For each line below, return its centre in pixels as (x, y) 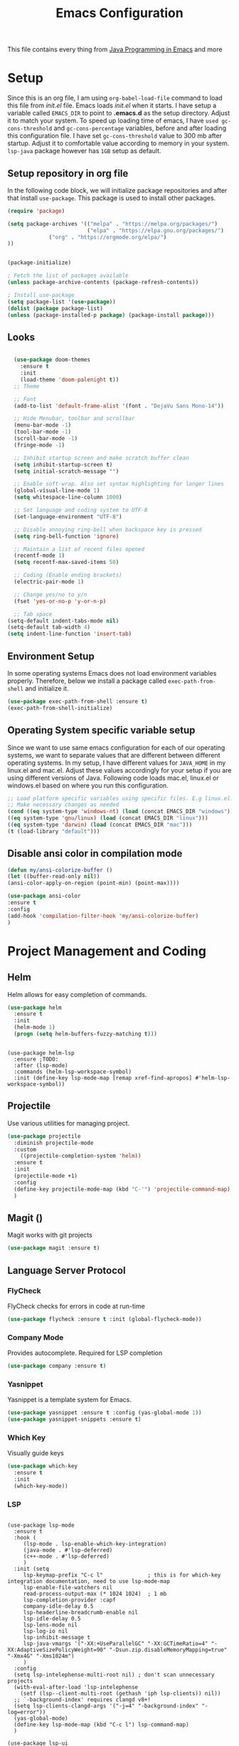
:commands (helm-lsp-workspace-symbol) (73, 1072)
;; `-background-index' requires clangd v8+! (83, 1700)
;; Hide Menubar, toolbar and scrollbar (74, 419)
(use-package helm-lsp (41, 1053)
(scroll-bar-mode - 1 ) (46, 439)
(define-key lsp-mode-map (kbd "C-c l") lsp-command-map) (102, 1725)
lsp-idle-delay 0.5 (52, 1619)
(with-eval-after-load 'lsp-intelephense (76, 1688)
